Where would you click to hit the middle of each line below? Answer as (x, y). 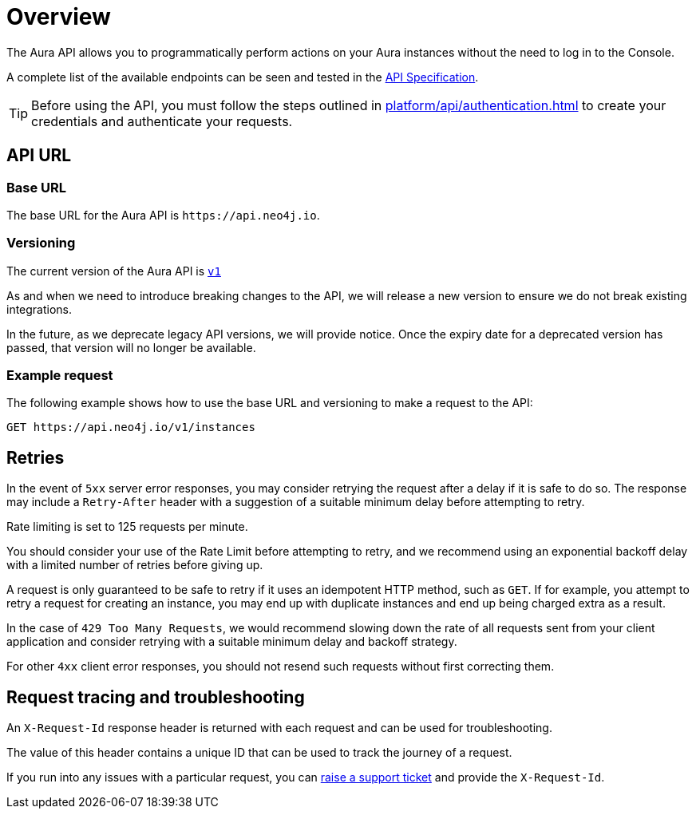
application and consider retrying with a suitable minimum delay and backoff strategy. (232, 642)
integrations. (40, 309)
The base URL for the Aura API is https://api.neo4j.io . (163, 215)
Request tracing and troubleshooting (156, 697)
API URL (39, 156)
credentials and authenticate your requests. (162, 121)
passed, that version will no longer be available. (131, 347)
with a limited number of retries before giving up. (135, 565)
